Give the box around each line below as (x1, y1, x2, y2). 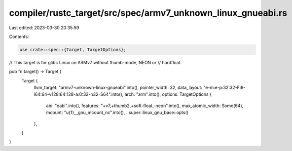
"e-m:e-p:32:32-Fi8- (203, 84, 246, 91)
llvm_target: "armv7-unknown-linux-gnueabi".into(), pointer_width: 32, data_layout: (34, 84, 202, 91)
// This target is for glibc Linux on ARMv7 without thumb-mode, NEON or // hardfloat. (9, 59, 182, 65)
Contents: (9, 34, 29, 39)
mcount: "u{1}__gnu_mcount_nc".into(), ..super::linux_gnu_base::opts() (46, 110, 189, 115)
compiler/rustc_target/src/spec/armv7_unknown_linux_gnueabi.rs (9, 7, 288, 18)
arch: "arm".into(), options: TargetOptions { (124, 91, 212, 97)
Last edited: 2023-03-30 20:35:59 (9, 25, 79, 31)
